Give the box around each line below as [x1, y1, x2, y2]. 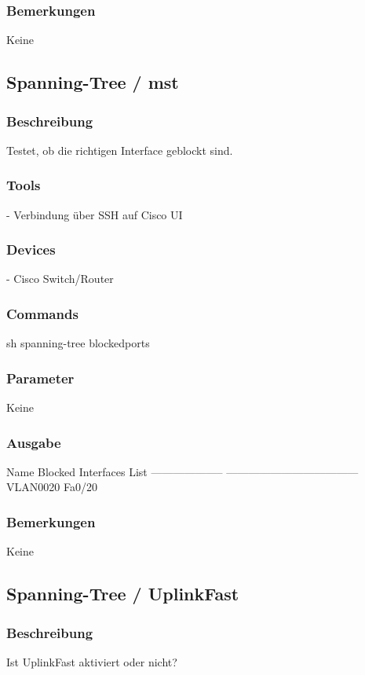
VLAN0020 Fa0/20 [6, 479, 97, 495]
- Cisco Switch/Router [6, 270, 114, 287]
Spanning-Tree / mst [6, 70, 179, 94]
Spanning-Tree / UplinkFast [6, 581, 239, 606]
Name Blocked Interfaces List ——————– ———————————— [6, 463, 359, 479]
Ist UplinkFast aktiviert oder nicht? [6, 653, 177, 669]
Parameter [6, 368, 75, 387]
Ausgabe [6, 432, 61, 452]
